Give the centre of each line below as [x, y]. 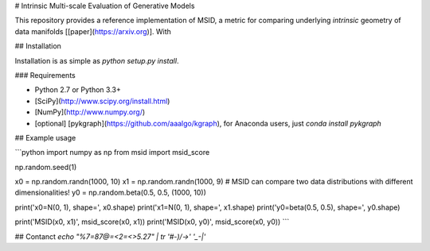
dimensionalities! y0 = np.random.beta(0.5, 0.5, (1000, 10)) [111, 193]
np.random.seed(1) [46, 167]
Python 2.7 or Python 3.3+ [78, 90]
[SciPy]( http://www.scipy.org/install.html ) [102, 101]
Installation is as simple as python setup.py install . [97, 60]
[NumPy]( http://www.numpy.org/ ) [90, 112]
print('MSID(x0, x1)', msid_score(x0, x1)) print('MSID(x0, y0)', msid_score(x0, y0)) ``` [152, 222]
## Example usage [45, 137]
